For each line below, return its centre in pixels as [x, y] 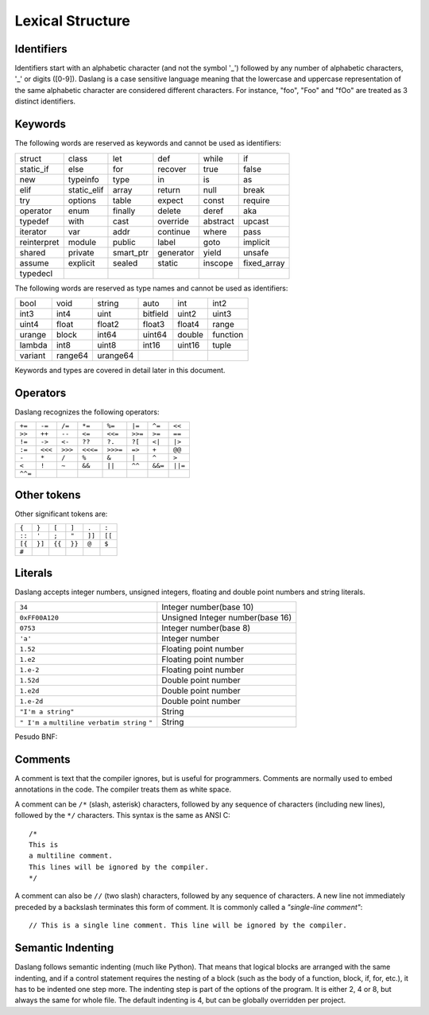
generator [176, 252]
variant [33, 356]
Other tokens [48, 494]
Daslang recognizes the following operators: [87, 412]
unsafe [256, 252]
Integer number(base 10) [208, 607]
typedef [34, 221]
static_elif [86, 189]
